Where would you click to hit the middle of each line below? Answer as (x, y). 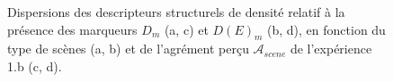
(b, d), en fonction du (326, 29)
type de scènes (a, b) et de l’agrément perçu (128, 49)
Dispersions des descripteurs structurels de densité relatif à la (176, 12)
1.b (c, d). (35, 66)
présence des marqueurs (72, 29)
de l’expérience (331, 49)
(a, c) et (186, 29)
